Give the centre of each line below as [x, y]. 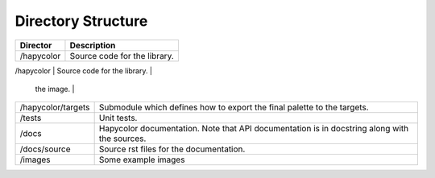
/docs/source [45, 149]
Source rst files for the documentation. [172, 149]
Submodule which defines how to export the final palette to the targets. [234, 107]
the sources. [122, 139]
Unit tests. [118, 118]
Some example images [142, 159]
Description [93, 45]
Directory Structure [81, 21]
